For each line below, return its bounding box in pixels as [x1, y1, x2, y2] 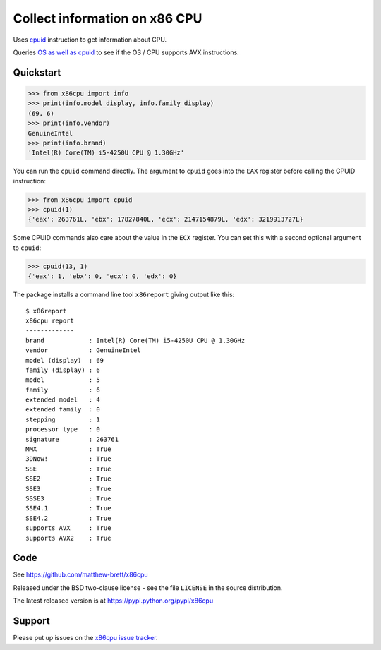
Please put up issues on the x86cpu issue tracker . [13, 634, 158, 642]
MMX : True [25, 445, 111, 453]
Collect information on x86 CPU [13, 11, 202, 26]
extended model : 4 [25, 396, 100, 404]
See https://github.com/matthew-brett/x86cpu [13, 570, 148, 579]
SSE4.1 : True [25, 505, 111, 512]
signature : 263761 [25, 435, 119, 443]
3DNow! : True [25, 455, 111, 463]
